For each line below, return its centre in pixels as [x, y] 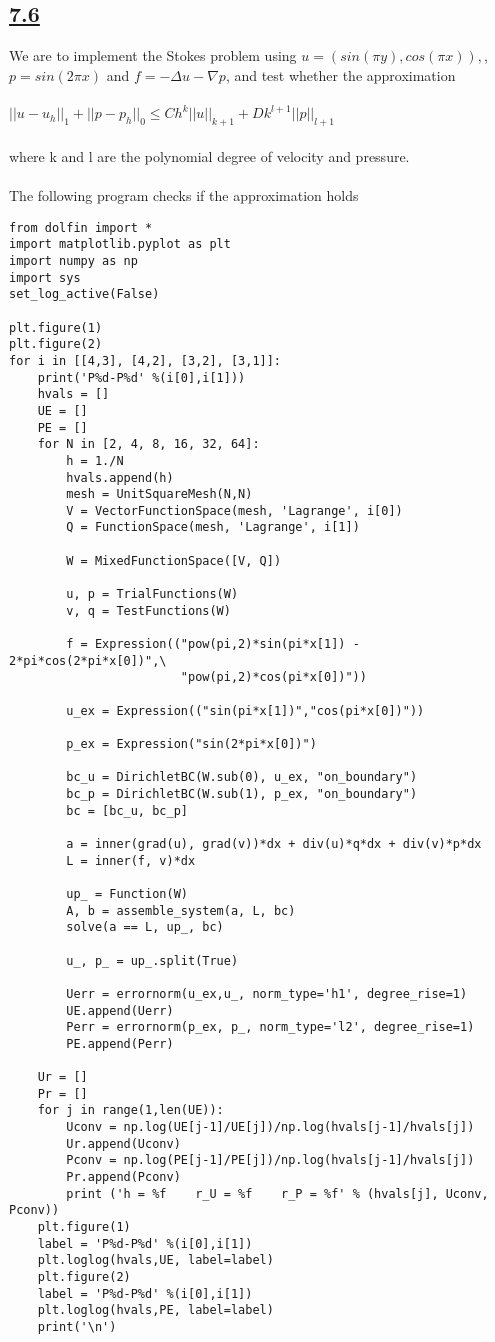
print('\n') [77, 1326]
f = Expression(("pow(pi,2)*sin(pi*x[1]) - [213, 644]
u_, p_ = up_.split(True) [152, 960]
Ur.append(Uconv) [123, 1143]
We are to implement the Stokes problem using [153, 55]
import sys [45, 277]
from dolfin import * [81, 227]
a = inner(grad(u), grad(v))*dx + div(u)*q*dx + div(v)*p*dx [274, 843]
